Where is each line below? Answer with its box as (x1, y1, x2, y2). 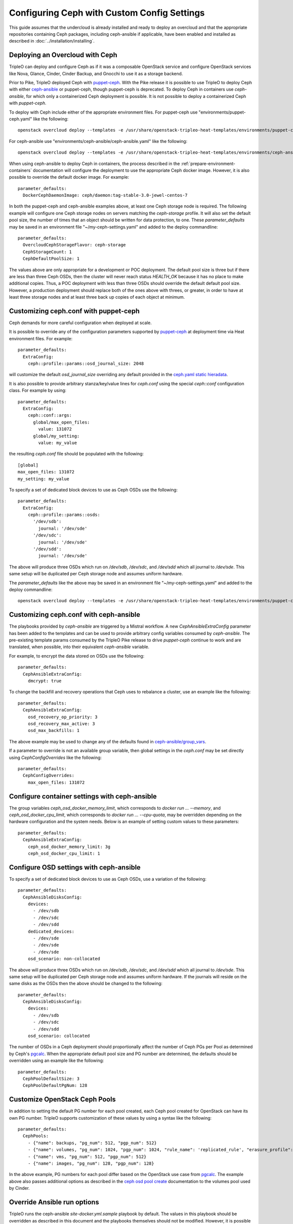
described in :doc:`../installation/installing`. (9, 38, 95, 44)
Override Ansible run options (9, 1198, 100, 1206)
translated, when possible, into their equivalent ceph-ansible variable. (9, 644, 150, 650)
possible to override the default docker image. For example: (9, 174, 129, 180)
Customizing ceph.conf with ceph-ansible (9, 611, 140, 619)
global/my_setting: (33, 433, 80, 439)
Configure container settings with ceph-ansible (9, 792, 157, 800)
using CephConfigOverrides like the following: (9, 754, 102, 760)
